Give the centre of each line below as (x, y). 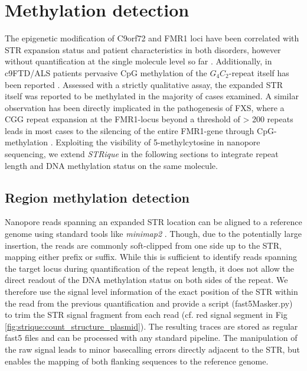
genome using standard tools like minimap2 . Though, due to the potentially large (153, 234)
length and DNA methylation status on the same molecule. (111, 165)
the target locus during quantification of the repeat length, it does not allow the (149, 268)
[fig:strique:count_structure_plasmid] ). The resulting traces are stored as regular (151, 326)
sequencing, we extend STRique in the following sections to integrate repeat (142, 154)
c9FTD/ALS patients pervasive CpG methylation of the (106, 72)
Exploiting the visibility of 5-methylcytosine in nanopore (158, 142)
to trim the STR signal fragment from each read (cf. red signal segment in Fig (146, 315)
